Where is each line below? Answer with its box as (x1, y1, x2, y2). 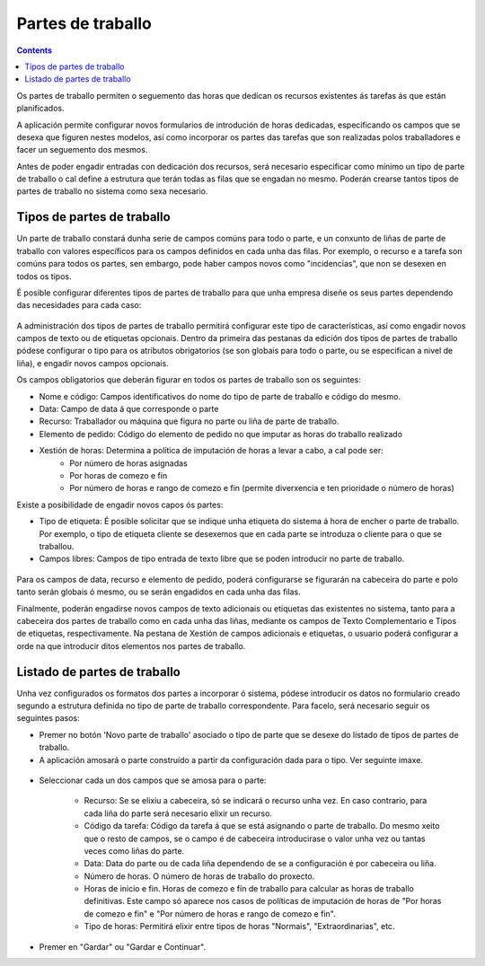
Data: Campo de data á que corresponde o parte (39, 404, 219, 415)
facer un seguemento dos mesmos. (16, 145, 148, 155)
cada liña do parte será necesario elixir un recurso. (84, 808, 273, 819)
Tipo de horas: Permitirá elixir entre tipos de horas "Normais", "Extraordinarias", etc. (84, 921, 395, 932)
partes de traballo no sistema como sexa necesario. (16, 186, 208, 197)
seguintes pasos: (16, 713, 80, 724)
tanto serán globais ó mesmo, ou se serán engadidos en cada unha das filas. (16, 586, 301, 597)
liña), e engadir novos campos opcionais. (16, 357, 170, 368)
